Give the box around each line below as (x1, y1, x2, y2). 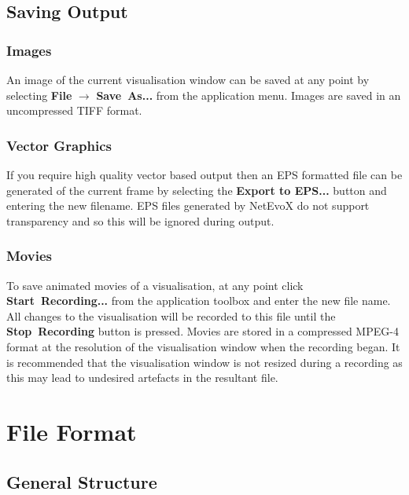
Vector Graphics (6, 135, 112, 155)
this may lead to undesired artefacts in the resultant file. (6, 369, 278, 386)
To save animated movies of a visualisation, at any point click (6, 277, 304, 293)
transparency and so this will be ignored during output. (6, 212, 275, 229)
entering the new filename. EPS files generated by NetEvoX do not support (6, 197, 370, 214)
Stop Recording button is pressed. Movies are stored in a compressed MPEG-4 (6, 323, 399, 339)
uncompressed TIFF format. (6, 102, 142, 119)
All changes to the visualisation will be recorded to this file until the (6, 307, 336, 324)
